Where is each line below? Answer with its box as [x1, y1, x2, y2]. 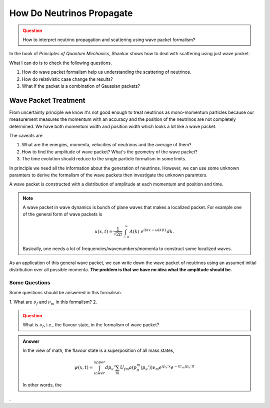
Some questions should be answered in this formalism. [9, 290, 122, 296]
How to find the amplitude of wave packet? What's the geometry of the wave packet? [21, 148, 197, 155]
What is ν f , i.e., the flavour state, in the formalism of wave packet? [22, 322, 159, 329]
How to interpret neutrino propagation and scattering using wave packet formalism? [22, 37, 195, 43]
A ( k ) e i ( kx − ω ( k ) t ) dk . [129, 228, 174, 234]
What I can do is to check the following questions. [9, 60, 112, 66]
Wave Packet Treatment [9, 96, 85, 105]
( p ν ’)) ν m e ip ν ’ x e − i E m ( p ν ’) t [140, 364, 195, 372]
